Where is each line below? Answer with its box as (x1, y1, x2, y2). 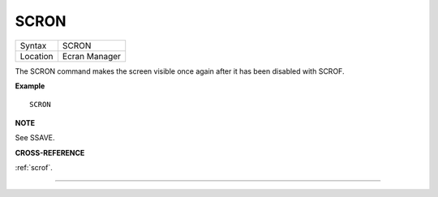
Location (19, 50, 54, 62)
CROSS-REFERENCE (15, 148, 85, 157)
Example (15, 81, 45, 91)
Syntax (19, 40, 47, 51)
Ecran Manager (62, 50, 122, 62)
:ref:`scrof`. (15, 162, 53, 172)
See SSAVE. (15, 133, 56, 143)
